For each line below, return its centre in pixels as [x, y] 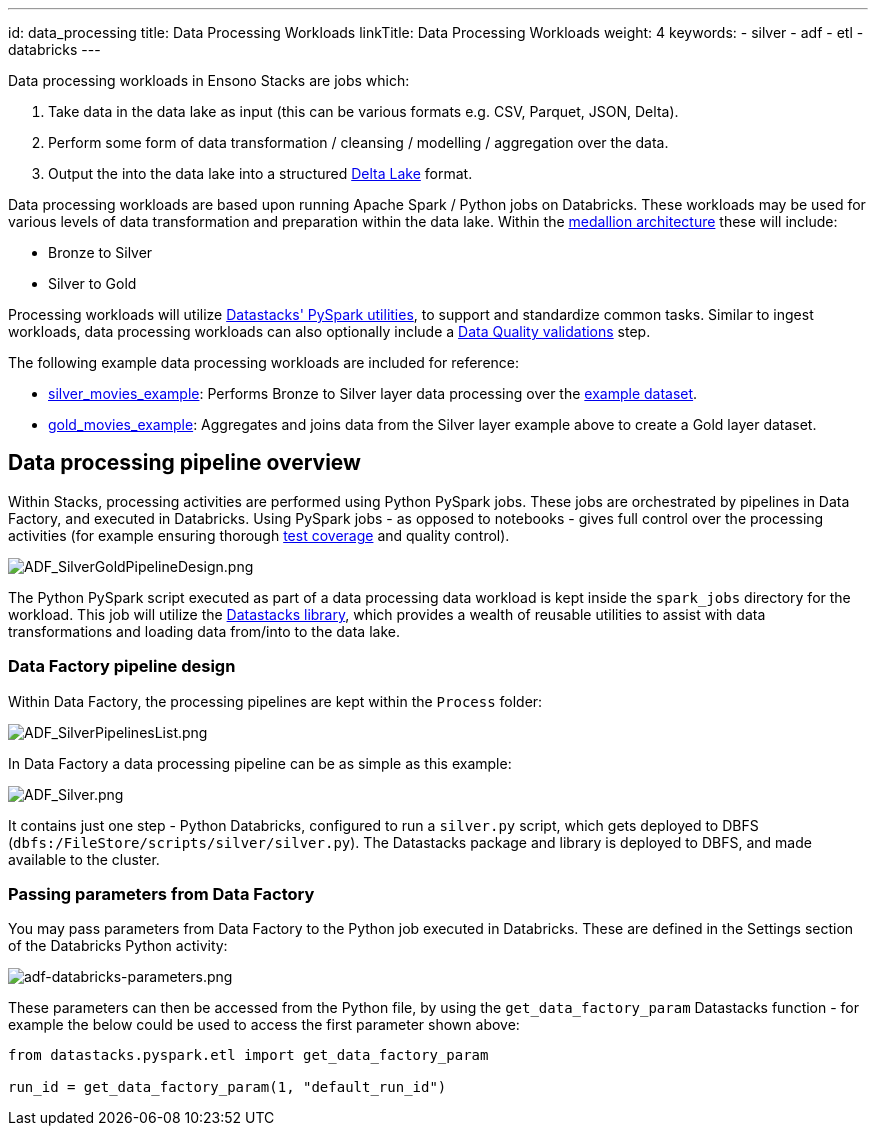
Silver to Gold [92, 283]
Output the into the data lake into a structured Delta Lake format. [260, 173]
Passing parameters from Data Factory [161, 893]
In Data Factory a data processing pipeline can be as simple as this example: [260, 763]
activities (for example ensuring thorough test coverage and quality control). [259, 535]
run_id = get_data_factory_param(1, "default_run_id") [227, 1087]
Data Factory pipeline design [122, 666]
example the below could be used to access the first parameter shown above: [264, 1025]
